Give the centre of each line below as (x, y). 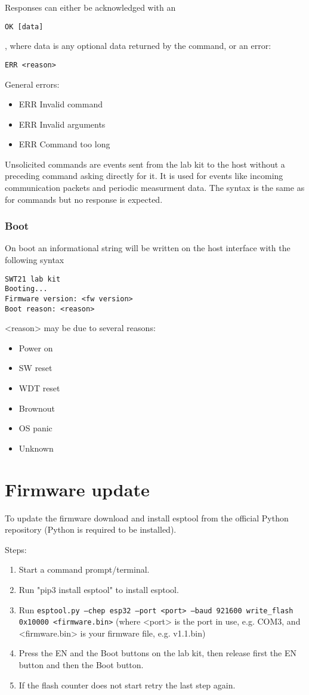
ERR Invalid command (61, 104)
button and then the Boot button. (81, 665)
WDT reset (39, 388)
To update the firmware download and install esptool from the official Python (147, 518)
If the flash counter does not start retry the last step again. (127, 685)
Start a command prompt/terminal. (84, 569)
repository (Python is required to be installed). (91, 529)
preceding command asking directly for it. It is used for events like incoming (144, 176)
